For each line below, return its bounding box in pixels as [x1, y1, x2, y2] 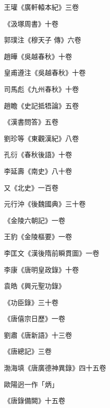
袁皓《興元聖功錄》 [4, 281, 65, 291]
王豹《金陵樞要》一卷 [4, 231, 72, 242]
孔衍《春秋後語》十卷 [4, 149, 72, 160]
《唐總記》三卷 [4, 346, 52, 356]
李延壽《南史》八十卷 [4, 165, 72, 176]
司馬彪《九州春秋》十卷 [4, 83, 79, 94]
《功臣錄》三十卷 [4, 297, 58, 307]
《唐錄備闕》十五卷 [4, 395, 65, 406]
